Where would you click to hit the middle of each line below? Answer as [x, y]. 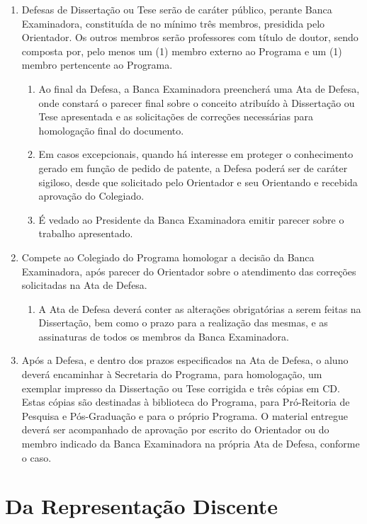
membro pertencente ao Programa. [97, 65]
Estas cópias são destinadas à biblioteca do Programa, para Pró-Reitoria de [186, 402]
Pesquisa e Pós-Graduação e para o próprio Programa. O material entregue [185, 415]
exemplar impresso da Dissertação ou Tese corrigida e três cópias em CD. [181, 388]
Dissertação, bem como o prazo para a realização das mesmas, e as [183, 323]
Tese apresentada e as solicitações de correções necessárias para [176, 116]
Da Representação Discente [142, 506]
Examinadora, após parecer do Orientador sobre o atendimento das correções [189, 271]
